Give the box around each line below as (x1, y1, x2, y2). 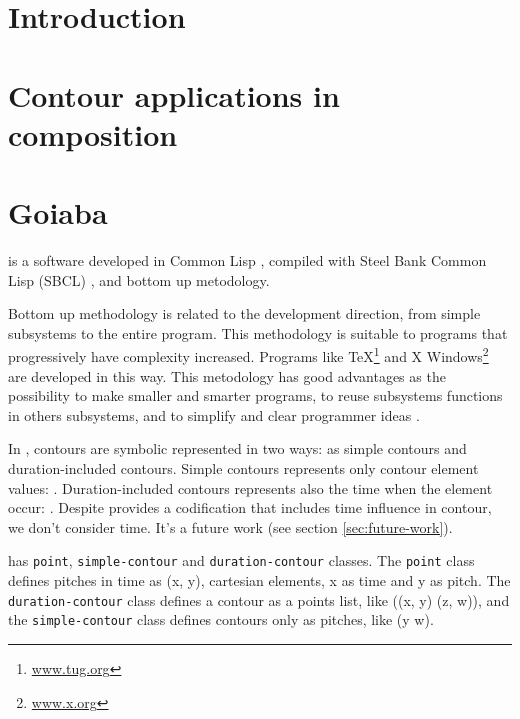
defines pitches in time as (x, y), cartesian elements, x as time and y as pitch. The (8, 570, 511, 591)
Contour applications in (8, 74, 340, 115)
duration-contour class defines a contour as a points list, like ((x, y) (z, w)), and (8, 589, 510, 610)
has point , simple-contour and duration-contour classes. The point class (8, 550, 475, 571)
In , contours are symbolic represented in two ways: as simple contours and (8, 438, 467, 459)
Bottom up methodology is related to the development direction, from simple (8, 303, 481, 324)
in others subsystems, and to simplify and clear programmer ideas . (8, 404, 420, 425)
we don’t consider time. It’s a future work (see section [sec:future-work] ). (8, 516, 453, 537)
